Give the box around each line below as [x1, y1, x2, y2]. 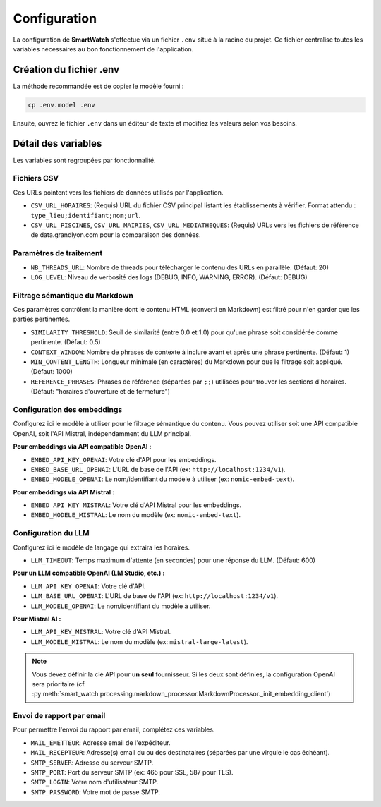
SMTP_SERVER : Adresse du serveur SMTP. [30, 758, 154, 767]
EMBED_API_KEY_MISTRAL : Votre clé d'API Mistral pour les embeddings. [30, 501, 242, 509]
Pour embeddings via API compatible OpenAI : [13, 442, 152, 451]
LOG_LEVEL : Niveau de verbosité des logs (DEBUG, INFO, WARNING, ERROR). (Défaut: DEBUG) [30, 272, 308, 281]
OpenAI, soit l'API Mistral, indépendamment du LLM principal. [13, 429, 192, 437]
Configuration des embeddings [13, 404, 123, 414]
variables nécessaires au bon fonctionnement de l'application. [13, 44, 194, 53]
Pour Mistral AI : [13, 614, 61, 623]
